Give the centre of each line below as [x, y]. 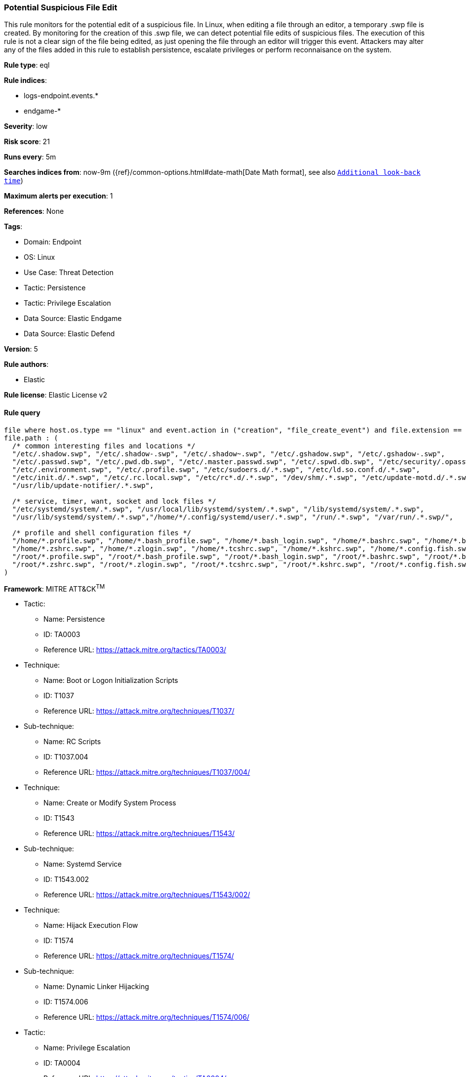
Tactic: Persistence [55, 288]
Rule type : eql [27, 65]
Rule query [22, 412]
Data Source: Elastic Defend [69, 334]
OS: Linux [39, 257]
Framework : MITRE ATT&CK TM [55, 588]
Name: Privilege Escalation [87, 1048]
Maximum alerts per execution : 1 [58, 196]
